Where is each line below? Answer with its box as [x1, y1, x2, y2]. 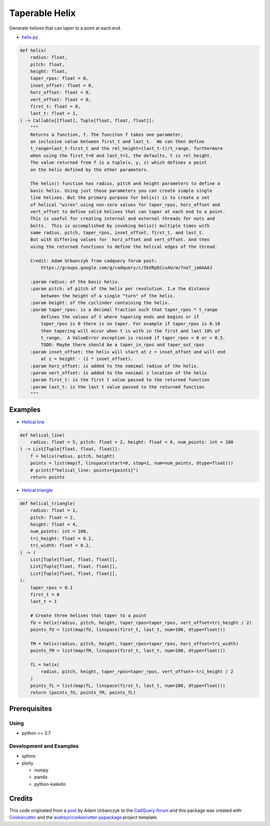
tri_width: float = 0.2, [30, 542, 91, 548]
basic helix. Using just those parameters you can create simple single [30, 188, 212, 193]
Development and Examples [9, 742, 79, 749]
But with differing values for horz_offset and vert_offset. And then [30, 237, 210, 242]
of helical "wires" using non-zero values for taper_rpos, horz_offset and [30, 202, 220, 207]
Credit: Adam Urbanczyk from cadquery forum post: [30, 258, 157, 263]
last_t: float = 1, [30, 111, 78, 116]
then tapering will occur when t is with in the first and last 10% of [40, 328, 220, 334]
